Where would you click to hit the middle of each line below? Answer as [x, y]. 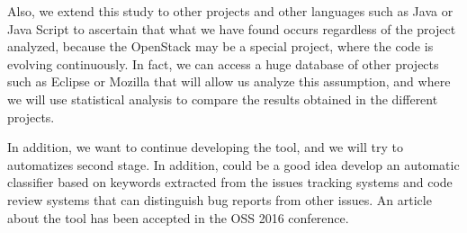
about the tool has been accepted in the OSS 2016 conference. [178, 217]
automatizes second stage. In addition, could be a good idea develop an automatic [233, 164]
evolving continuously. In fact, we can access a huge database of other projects [223, 63]
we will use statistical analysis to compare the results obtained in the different [223, 99]
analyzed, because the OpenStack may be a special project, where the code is [220, 46]
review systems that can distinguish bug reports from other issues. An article [220, 199]
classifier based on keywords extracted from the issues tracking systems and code [230, 182]
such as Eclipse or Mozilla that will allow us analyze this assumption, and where [229, 81]
